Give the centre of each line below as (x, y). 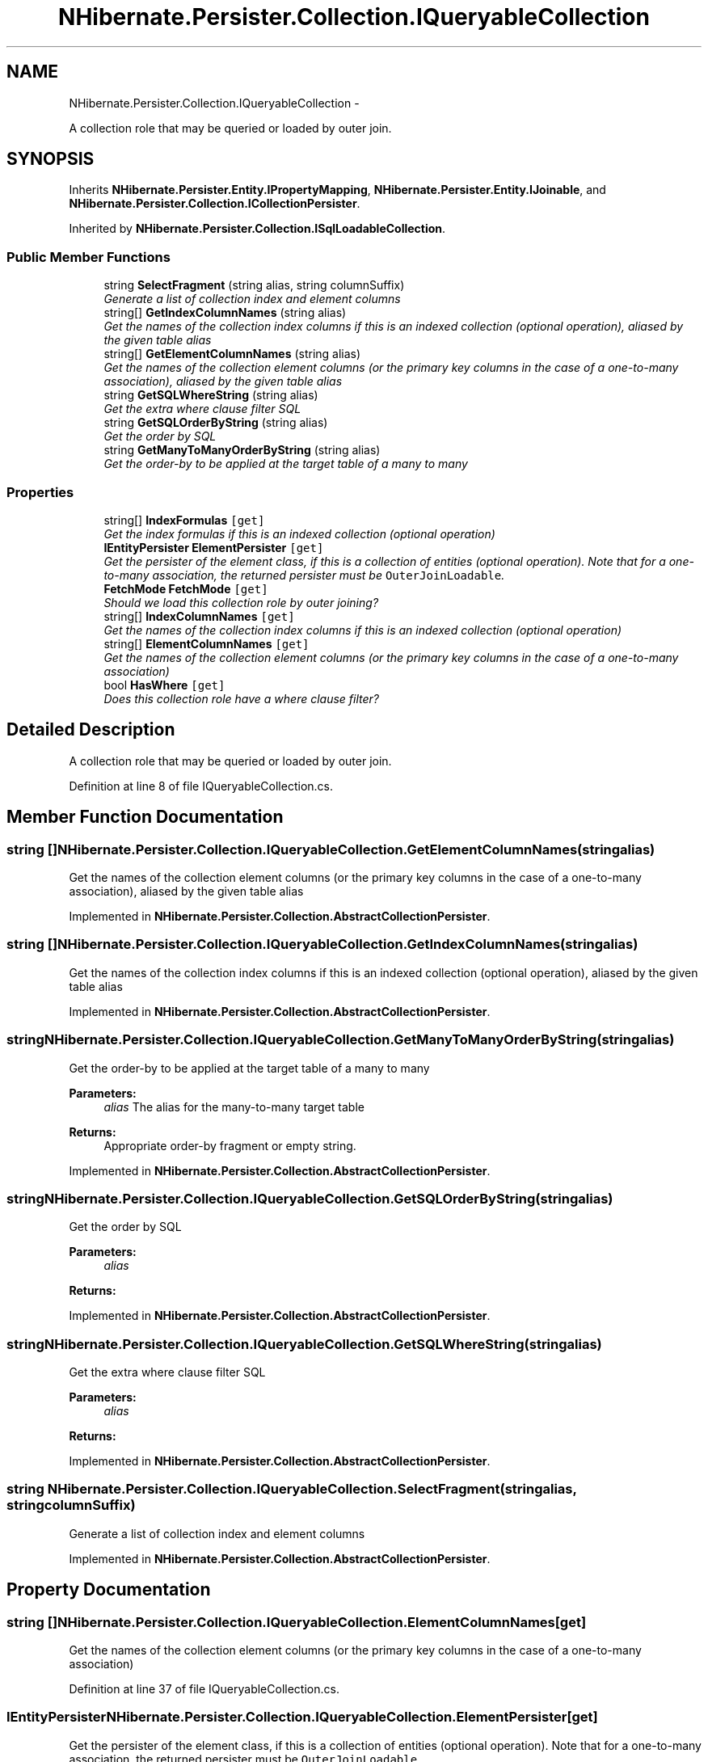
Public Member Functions (88, 257)
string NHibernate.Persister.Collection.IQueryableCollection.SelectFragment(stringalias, (292, 1489)
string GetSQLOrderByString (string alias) (216, 423)
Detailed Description (91, 730)
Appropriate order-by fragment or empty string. (230, 1145)
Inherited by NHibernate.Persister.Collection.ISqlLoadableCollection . (257, 229)
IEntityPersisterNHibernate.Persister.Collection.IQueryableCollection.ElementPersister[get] (302, 1717)
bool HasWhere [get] (164, 685)
